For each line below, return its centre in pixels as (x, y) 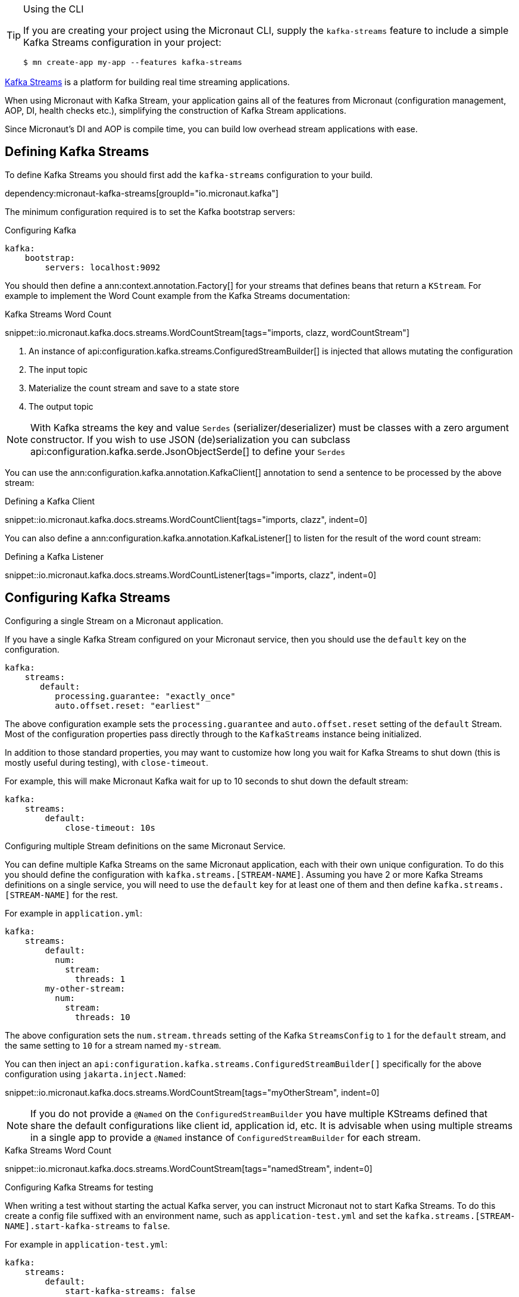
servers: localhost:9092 (103, 267)
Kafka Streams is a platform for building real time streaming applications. (147, 82)
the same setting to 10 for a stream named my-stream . (113, 1045)
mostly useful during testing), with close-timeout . (107, 762)
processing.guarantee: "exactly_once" (145, 696)
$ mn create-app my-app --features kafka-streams (133, 62)
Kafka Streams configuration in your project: (122, 42)
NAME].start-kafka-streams (68, 1226)
